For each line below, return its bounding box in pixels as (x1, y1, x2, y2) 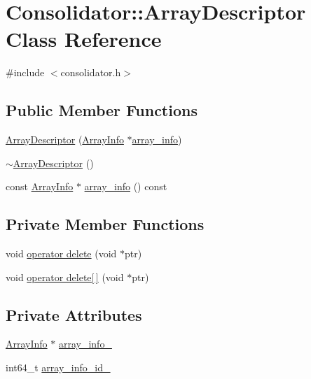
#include (6, 65, 45, 80)
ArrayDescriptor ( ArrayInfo (6, 132, 124, 147)
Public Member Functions (6, 99, 198, 121)
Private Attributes (6, 303, 142, 325)
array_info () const (84, 179, 167, 194)
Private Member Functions (6, 213, 205, 235)
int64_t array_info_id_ (6, 360, 111, 375)
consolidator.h (60, 65, 121, 80)
